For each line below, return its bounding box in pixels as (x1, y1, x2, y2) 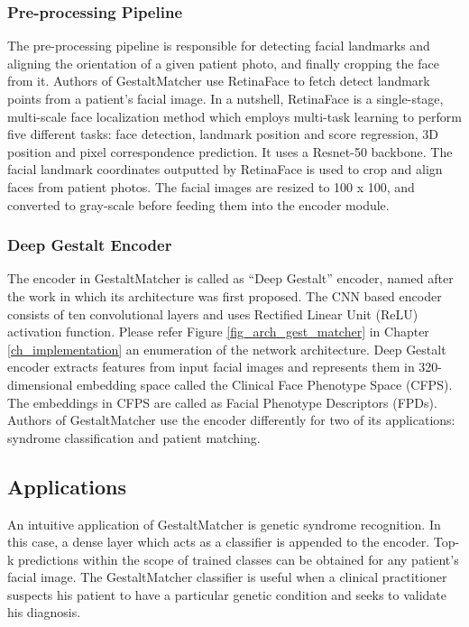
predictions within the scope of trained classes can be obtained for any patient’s (18, 549, 459, 568)
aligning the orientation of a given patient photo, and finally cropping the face (7, 53, 439, 72)
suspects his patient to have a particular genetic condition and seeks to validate (7, 585, 447, 604)
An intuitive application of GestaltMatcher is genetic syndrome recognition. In (7, 514, 441, 533)
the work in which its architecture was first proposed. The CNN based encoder (7, 286, 442, 305)
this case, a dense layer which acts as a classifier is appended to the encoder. (7, 532, 430, 551)
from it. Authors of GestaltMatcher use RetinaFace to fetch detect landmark (7, 71, 430, 90)
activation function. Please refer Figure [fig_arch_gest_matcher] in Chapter (7, 322, 429, 341)
